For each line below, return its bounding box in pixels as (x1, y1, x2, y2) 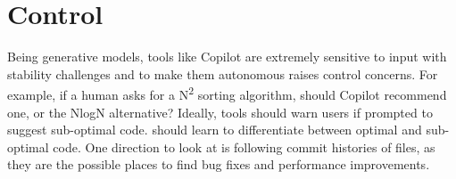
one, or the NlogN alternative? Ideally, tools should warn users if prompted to (7, 102, 433, 121)
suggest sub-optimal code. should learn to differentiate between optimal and (7, 120, 422, 139)
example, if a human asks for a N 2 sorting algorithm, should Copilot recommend (7, 83, 447, 103)
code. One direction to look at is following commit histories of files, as (53, 137, 435, 156)
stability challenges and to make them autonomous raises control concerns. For (7, 64, 438, 83)
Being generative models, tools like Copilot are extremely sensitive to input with (7, 47, 447, 66)
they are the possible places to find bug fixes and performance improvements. (7, 155, 430, 174)
